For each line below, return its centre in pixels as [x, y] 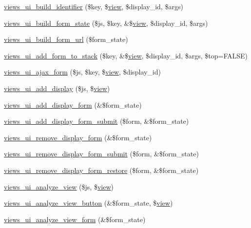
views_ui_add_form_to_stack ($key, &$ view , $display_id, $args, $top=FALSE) [126, 55]
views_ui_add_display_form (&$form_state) [73, 104]
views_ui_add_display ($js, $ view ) [57, 88]
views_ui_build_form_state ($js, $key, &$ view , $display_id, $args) [106, 23]
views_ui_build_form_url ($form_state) [66, 39]
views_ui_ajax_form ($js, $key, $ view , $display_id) [82, 72]
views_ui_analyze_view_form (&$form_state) [75, 219]
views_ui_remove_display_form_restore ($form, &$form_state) [101, 170]
